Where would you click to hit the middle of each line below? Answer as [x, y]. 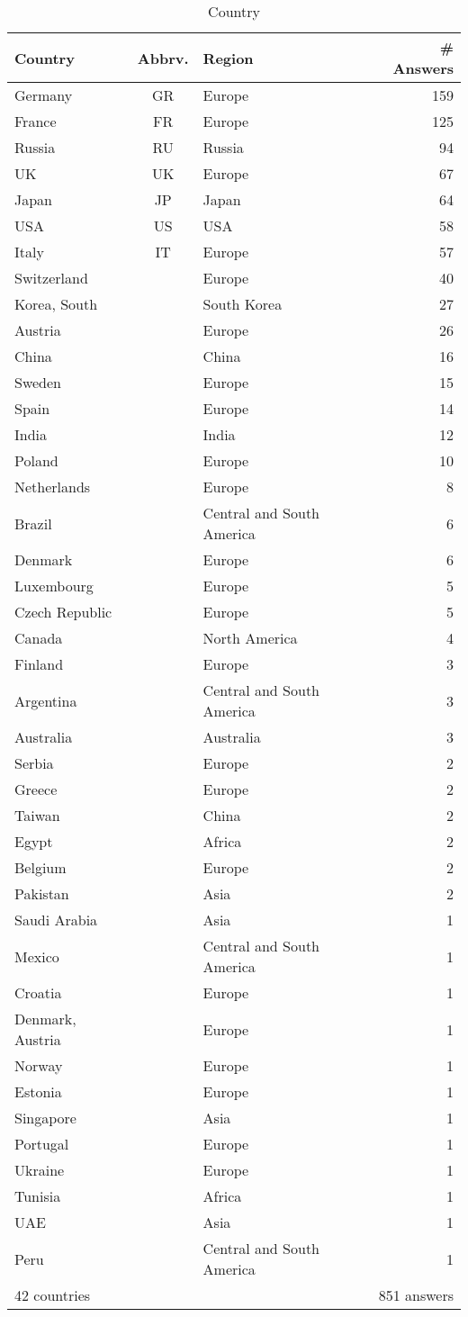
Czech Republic [63, 612]
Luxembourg [54, 586]
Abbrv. [163, 58]
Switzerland [51, 278]
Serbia [34, 763]
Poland [36, 460]
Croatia [38, 992]
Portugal [42, 1144]
